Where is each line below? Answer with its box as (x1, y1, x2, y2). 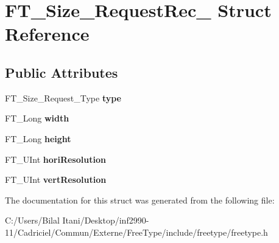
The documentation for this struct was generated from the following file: (5, 193, 275, 206)
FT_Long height (5, 132, 71, 145)
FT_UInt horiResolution (5, 152, 106, 165)
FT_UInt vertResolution (5, 173, 107, 186)
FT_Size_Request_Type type (5, 91, 121, 104)
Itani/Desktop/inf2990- (62, 214, 149, 227)
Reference (5, 21, 90, 46)
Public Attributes (5, 63, 118, 81)
